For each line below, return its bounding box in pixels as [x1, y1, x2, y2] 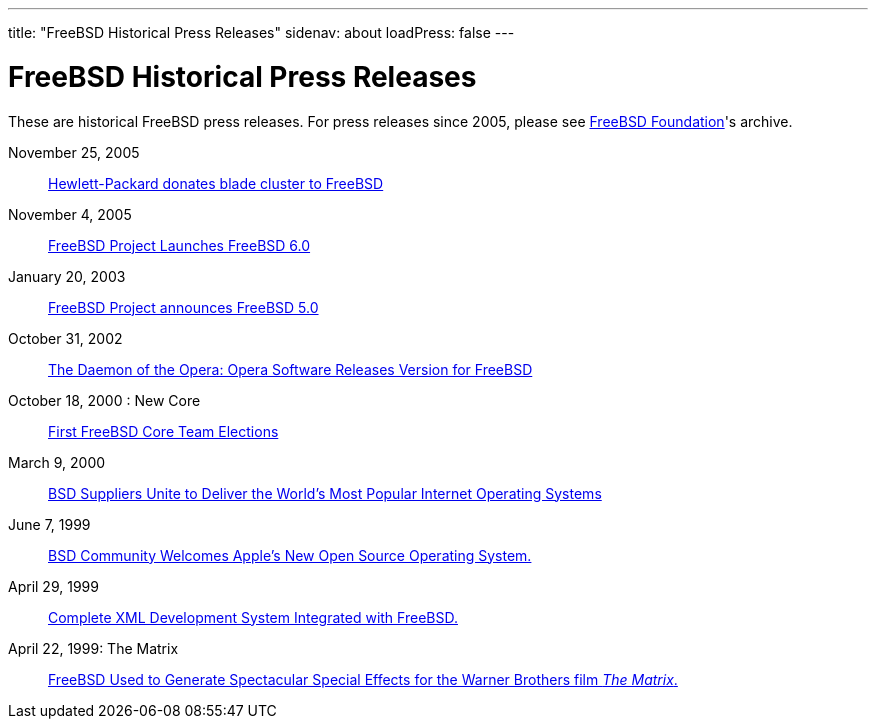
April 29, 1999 [8, 577, 99, 595]
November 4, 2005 [8, 205, 132, 223]
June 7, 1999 [8, 515, 91, 533]
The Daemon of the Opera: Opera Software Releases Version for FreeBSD [48, 360, 533, 378]
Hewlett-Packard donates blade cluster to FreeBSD [48, 174, 384, 192]
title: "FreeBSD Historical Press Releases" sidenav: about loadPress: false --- [8, 24, 515, 41]
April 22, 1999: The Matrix [8, 639, 179, 657]
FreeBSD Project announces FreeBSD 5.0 [48, 298, 319, 316]
